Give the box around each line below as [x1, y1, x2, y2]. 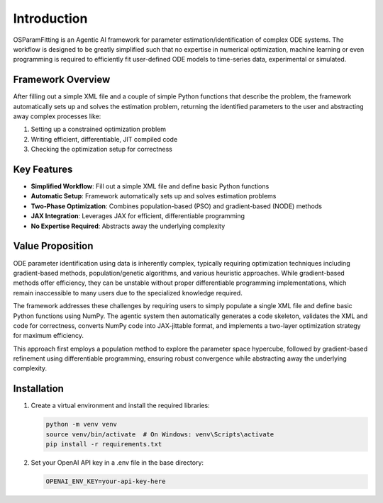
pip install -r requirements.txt [45, 440, 162, 448]
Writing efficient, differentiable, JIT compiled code [30, 135, 178, 143]
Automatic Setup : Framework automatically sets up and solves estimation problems [30, 192, 277, 200]
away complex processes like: [13, 112, 101, 120]
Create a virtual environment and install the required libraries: [30, 401, 210, 410]
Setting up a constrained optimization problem [30, 125, 167, 134]
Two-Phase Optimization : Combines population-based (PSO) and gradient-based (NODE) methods [30, 202, 323, 210]
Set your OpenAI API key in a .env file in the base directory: [30, 458, 204, 467]
